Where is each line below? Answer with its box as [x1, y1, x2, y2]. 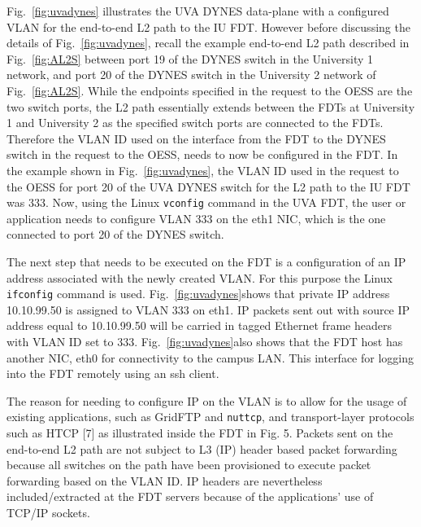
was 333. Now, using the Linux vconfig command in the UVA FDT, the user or [7, 194, 406, 211]
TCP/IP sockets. [7, 504, 90, 520]
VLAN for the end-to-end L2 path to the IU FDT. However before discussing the [7, 18, 410, 35]
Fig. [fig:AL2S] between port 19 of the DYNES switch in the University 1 [7, 50, 373, 67]
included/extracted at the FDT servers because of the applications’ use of [7, 488, 374, 505]
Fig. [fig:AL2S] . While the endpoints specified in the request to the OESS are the [7, 81, 413, 99]
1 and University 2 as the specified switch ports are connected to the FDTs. [7, 114, 384, 131]
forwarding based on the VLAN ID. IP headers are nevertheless [7, 472, 323, 489]
